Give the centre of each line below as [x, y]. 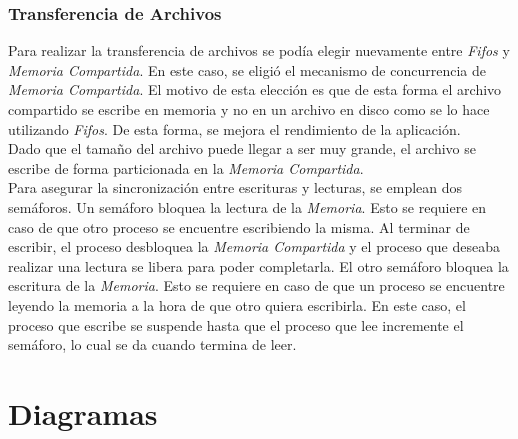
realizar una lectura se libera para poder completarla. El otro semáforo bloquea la [258, 265]
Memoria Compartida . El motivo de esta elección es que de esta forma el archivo [255, 89]
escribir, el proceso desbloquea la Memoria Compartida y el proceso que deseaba [254, 246]
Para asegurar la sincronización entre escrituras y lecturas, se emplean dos [235, 187]
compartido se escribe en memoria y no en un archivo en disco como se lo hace [249, 109]
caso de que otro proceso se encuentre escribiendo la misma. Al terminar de [239, 226]
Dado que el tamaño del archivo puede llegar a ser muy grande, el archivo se [242, 148]
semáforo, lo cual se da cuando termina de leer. [152, 344]
